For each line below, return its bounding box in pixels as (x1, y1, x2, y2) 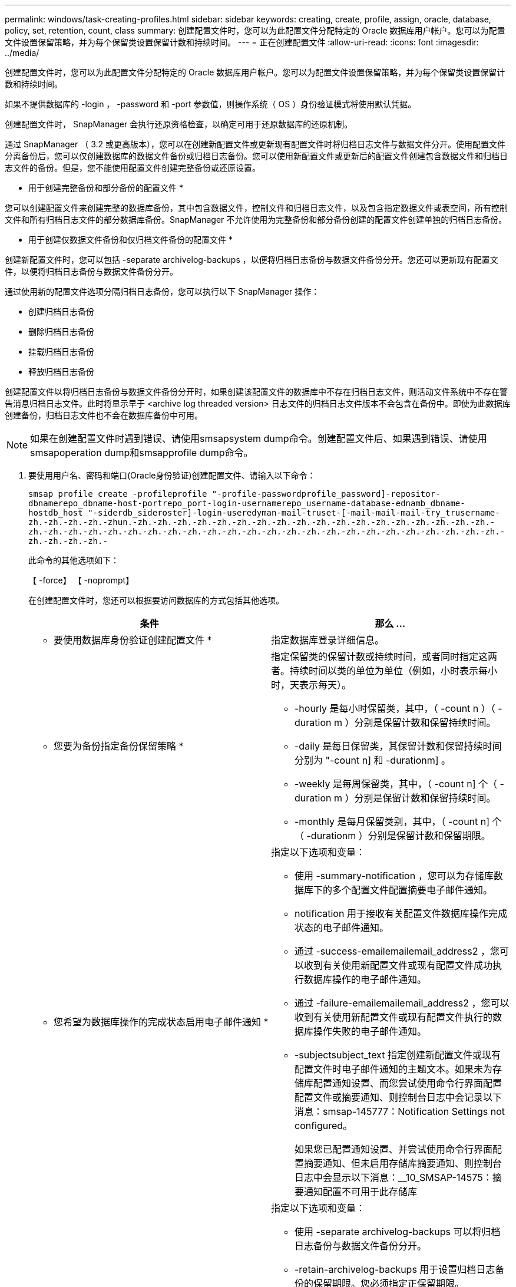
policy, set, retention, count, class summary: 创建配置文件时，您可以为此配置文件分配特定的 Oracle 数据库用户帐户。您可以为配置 (5, 25, 505, 35)
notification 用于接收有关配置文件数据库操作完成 (295, 907, 507, 919)
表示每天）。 (299, 679, 352, 691)
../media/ (5, 48, 39, 58)
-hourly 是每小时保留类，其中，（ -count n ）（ (295, 702, 495, 714)
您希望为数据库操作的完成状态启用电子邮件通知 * (54, 1016, 269, 1028)
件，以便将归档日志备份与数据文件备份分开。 (5, 266, 178, 276)
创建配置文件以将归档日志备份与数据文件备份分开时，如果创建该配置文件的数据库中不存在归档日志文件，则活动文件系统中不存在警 (5, 387, 508, 397)
